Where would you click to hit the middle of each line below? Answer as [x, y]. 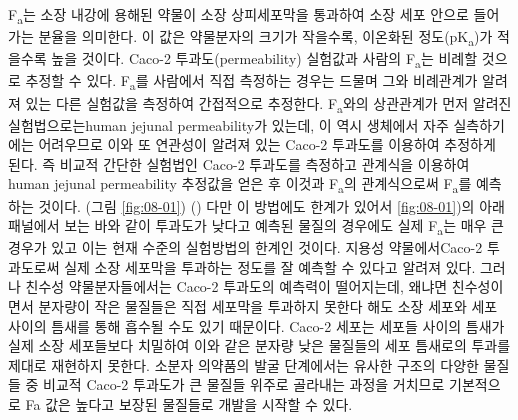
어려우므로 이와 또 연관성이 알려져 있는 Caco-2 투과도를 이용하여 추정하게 [267, 144]
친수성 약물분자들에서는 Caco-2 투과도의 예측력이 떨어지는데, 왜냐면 [236, 286]
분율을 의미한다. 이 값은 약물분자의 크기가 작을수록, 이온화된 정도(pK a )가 [265, 37]
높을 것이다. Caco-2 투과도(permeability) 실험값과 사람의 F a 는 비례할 [264, 60]
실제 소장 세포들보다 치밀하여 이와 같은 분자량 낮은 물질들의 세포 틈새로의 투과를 [259, 345]
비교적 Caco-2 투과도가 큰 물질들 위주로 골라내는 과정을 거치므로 [244, 384]
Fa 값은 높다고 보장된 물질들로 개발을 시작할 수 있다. [189, 404]
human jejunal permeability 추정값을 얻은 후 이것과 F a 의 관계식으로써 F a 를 [240, 185]
